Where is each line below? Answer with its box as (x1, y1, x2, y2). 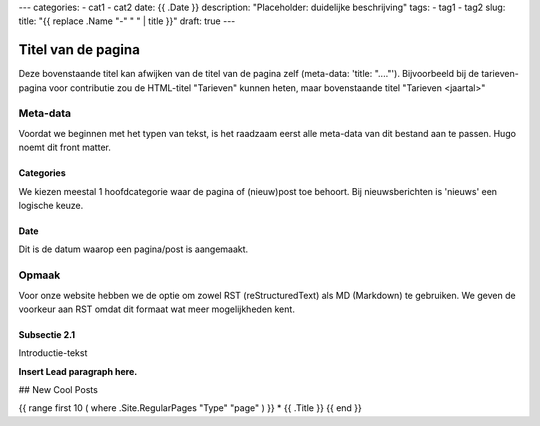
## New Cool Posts (18, 384, 99, 396)
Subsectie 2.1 (18, 328, 75, 340)
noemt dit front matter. (18, 141, 112, 154)
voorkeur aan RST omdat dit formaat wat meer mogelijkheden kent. (18, 303, 295, 315)
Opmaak (18, 268, 61, 282)
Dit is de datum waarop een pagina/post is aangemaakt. (18, 243, 249, 255)
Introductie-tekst (18, 347, 88, 359)
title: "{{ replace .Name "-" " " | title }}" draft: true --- (18, 15, 236, 27)
